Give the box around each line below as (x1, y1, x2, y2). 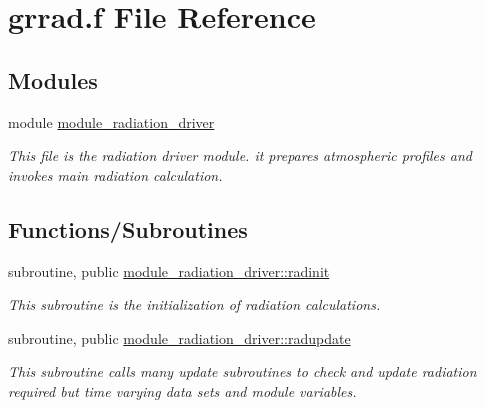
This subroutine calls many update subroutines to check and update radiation (8, 361, 477, 382)
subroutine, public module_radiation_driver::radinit (8, 260, 330, 281)
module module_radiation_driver (8, 111, 215, 132)
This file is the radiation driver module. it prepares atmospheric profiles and (8, 145, 472, 166)
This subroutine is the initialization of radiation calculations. (8, 294, 381, 315)
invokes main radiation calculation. (8, 164, 223, 185)
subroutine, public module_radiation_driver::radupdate (8, 327, 351, 348)
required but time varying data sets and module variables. (8, 380, 357, 401)
